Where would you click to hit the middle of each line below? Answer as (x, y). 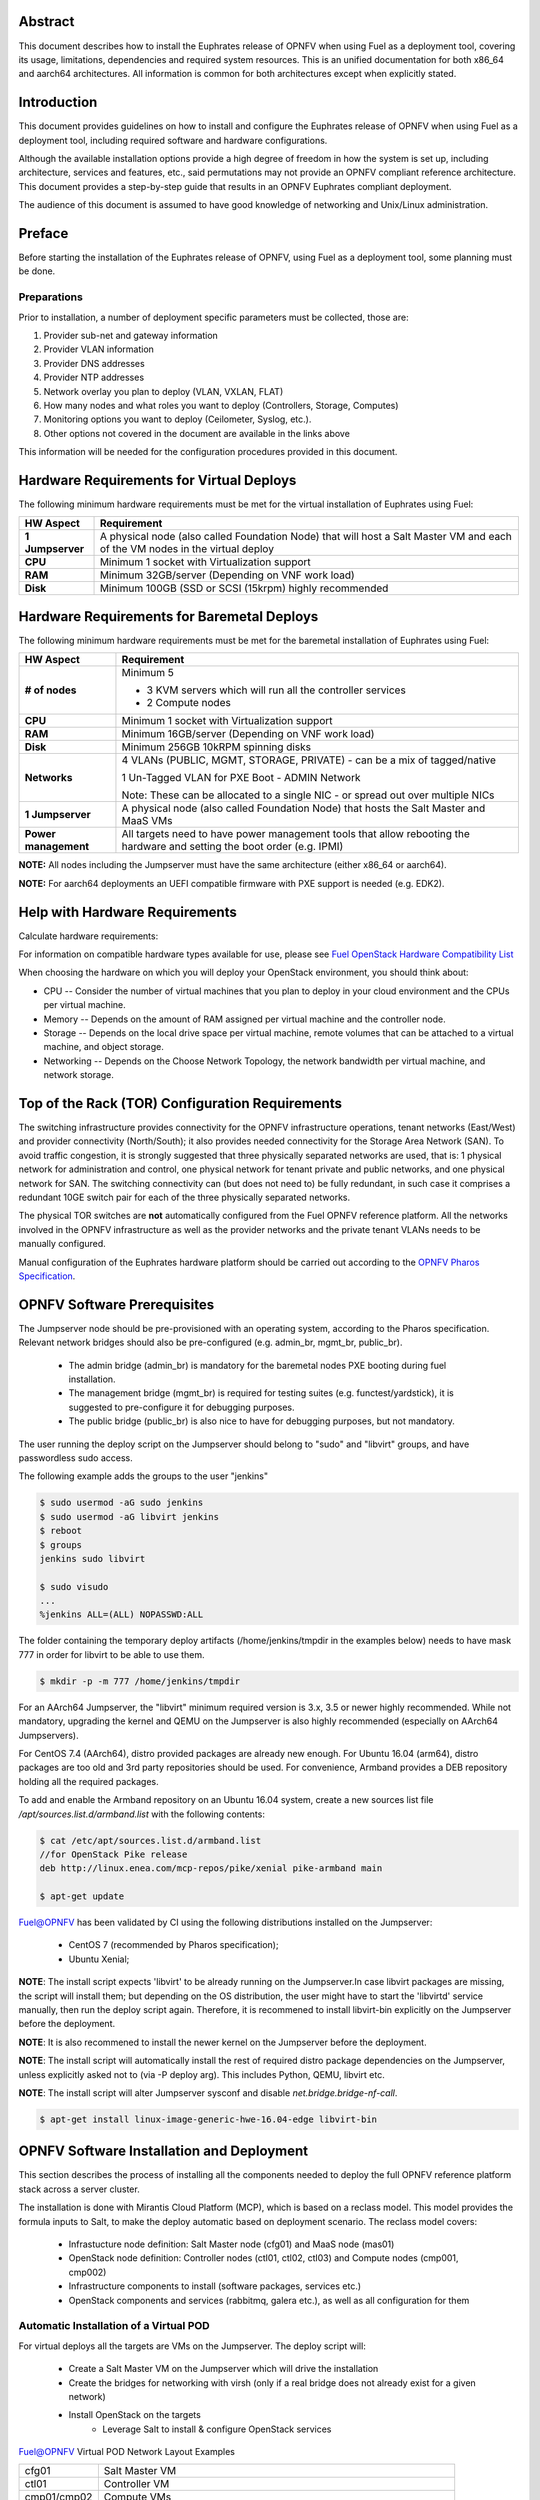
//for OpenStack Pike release (113, 1854)
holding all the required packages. (88, 1781)
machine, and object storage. (104, 1047)
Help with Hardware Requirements (127, 911)
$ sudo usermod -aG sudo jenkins (121, 1503)
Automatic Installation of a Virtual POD (114, 2326)
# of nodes (50, 690)
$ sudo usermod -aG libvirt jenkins (129, 1516)
